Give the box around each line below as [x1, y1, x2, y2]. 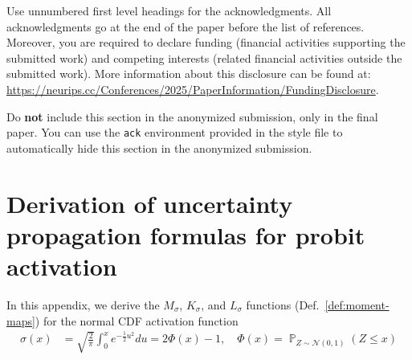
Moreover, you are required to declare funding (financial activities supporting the [6, 34, 406, 51]
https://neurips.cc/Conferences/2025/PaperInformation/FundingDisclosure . [6, 80, 379, 97]
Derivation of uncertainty [6, 186, 293, 219]
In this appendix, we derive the [6, 296, 160, 313]
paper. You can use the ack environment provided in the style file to [6, 124, 343, 141]
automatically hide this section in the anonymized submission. [6, 139, 312, 156]
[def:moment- [324, 296, 390, 313]
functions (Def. [246, 296, 320, 313]
